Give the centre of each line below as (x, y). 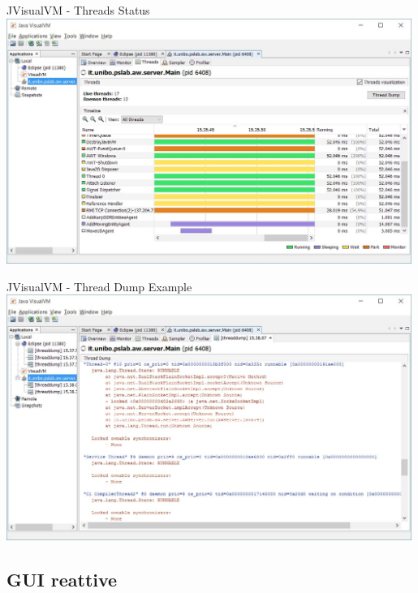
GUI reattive (62, 579)
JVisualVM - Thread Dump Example (99, 286)
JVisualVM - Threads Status (78, 10)
